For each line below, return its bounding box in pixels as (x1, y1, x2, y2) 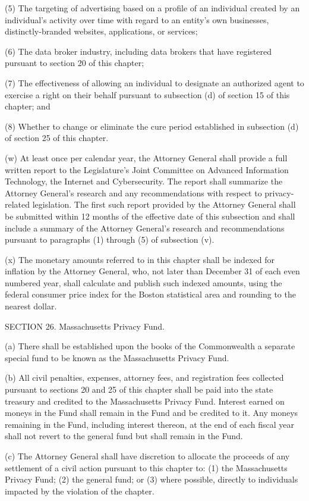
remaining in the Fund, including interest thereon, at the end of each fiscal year (5, 418, 295, 430)
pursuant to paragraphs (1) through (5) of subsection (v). (5, 233, 215, 246)
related (5, 198, 30, 211)
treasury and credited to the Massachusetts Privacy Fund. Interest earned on (5, 394, 285, 407)
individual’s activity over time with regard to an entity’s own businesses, (5, 13, 269, 26)
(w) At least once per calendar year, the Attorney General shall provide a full (5, 151, 288, 164)
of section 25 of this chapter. (5, 131, 109, 144)
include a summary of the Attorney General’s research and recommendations (5, 221, 285, 234)
